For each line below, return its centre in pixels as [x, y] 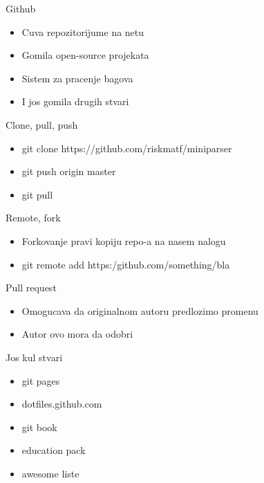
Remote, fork [33, 218]
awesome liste [50, 473]
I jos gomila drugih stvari [75, 101]
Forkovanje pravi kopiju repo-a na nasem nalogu [124, 240]
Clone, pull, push [42, 124]
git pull [37, 194]
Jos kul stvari [34, 357]
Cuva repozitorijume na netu [83, 31]
